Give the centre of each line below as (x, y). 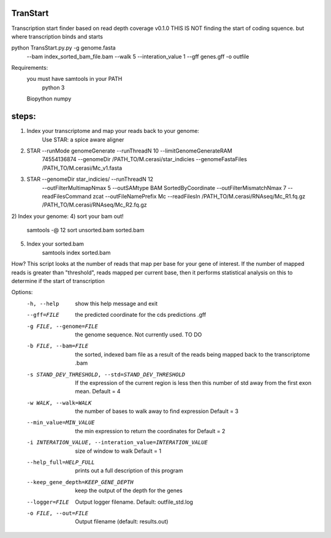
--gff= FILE (43, 315)
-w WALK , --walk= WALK (59, 403)
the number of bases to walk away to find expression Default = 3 (157, 411)
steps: (24, 116)
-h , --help (43, 304)
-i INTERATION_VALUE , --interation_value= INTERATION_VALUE (117, 442)
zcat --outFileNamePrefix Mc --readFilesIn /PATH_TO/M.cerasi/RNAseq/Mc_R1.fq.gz (199, 196)
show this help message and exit (116, 303)
